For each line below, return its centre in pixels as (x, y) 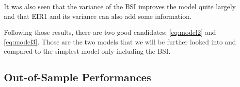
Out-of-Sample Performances (78, 77)
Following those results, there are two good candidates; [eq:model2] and (110, 32)
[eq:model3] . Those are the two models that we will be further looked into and (120, 41)
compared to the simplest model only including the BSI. (87, 51)
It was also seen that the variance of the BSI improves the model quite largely (120, 6)
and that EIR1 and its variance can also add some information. (98, 16)
